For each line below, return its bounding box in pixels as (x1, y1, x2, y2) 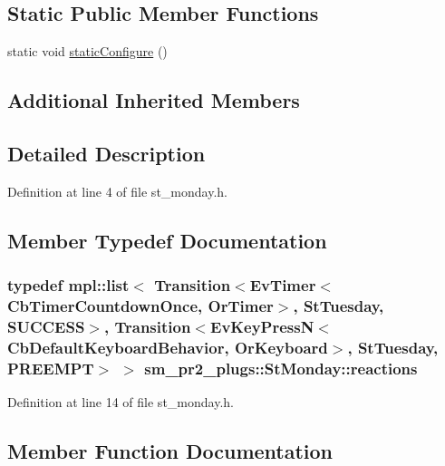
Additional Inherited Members (7, 86, 300, 114)
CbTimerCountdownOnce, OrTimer (7, 295, 274, 316)
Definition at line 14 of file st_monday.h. (7, 393, 234, 412)
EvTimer (249, 274, 316, 296)
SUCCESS (7, 315, 85, 337)
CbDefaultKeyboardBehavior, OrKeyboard (7, 335, 328, 358)
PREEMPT (7, 356, 94, 379)
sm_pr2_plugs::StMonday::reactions (144, 356, 418, 379)
